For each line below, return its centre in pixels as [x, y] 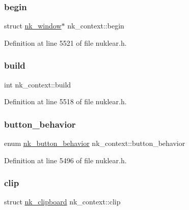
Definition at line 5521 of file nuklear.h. [65, 42]
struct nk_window [33, 26]
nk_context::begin [96, 26]
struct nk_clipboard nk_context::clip [62, 202]
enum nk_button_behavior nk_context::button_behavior [95, 143]
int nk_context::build [38, 84]
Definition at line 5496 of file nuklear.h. [65, 160]
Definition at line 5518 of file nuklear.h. [65, 101]
